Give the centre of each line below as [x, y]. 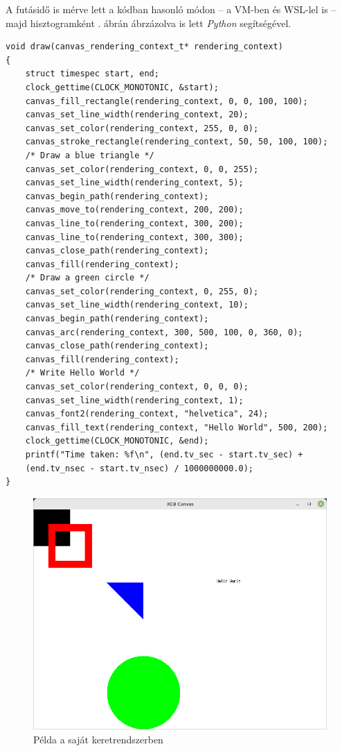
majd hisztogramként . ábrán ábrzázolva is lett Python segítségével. [148, 23]
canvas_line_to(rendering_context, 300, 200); [134, 223]
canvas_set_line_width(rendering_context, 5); [134, 183]
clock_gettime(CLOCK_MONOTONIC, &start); [122, 87]
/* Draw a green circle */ [87, 278]
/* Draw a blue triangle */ [90, 155]
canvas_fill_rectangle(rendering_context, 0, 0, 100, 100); [166, 101]
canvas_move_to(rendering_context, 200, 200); [134, 210]
